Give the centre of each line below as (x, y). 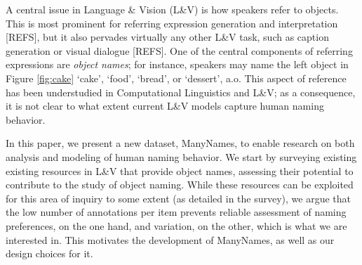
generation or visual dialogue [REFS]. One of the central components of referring (179, 50)
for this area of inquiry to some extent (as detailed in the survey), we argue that (179, 198)
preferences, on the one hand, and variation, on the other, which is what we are (176, 225)
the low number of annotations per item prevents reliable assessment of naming (176, 212)
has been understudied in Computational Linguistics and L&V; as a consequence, (181, 92)
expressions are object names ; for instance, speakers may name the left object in (177, 64)
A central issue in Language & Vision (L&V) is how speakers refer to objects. (172, 9)
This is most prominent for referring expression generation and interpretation (172, 23)
